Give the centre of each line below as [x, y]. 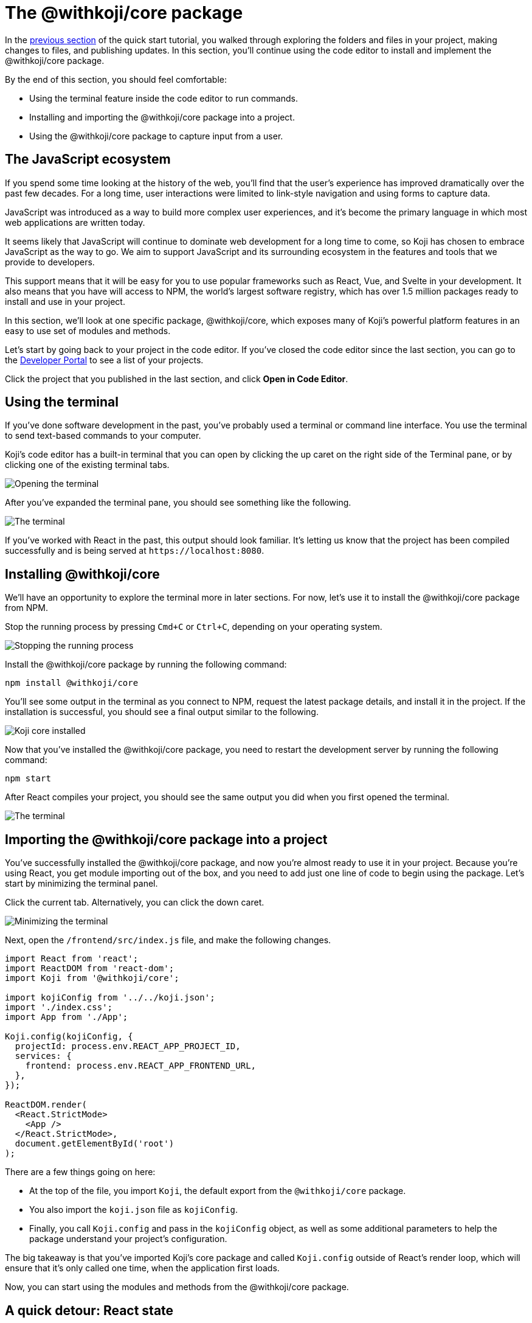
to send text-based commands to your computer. [103, 436]
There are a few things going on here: [80, 1172]
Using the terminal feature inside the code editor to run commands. [164, 98]
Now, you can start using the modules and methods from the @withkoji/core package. [177, 1287]
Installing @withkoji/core [82, 574]
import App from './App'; [67, 1017]
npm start [28, 779]
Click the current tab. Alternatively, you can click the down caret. [135, 902]
